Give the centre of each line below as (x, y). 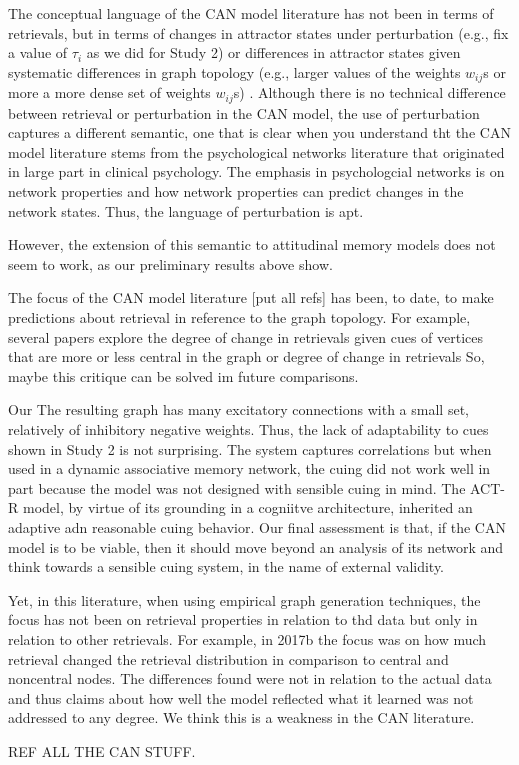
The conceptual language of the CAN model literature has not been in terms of (251, 13)
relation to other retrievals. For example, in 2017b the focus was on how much (247, 638)
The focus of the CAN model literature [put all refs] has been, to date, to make (251, 297)
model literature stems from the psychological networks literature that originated (256, 151)
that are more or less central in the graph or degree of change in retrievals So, (246, 356)
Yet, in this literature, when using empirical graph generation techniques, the (244, 599)
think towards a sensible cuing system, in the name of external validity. (226, 566)
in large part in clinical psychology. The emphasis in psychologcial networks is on (256, 171)
